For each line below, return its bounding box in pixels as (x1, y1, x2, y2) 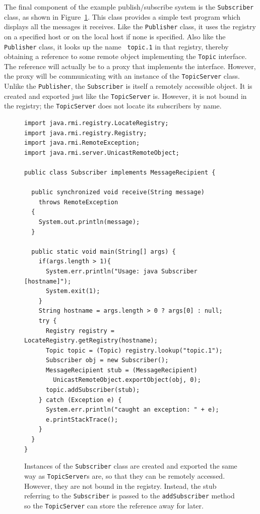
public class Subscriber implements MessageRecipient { (24, 169, 216, 176)
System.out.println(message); (38, 218, 140, 225)
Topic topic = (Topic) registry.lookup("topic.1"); (45, 347, 223, 354)
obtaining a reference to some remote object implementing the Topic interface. (4, 51, 247, 62)
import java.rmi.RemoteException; (24, 139, 140, 147)
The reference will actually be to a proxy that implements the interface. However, (4, 61, 256, 71)
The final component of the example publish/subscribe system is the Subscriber (4, 2, 254, 12)
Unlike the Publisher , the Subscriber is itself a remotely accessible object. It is (4, 81, 252, 91)
